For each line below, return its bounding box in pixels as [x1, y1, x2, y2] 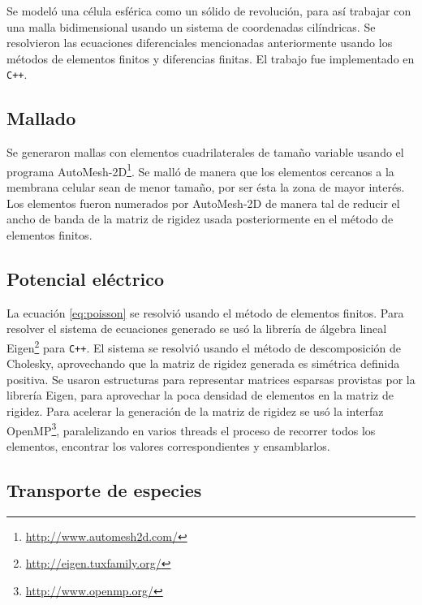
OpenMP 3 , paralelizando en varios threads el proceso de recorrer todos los [6, 419, 376, 439]
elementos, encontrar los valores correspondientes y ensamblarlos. [6, 437, 330, 454]
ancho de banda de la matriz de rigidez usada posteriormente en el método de [6, 210, 394, 227]
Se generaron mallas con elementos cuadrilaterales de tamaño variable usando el [6, 144, 404, 161]
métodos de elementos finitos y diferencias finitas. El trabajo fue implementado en [6, 50, 415, 67]
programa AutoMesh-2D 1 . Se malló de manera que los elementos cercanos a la [6, 160, 394, 179]
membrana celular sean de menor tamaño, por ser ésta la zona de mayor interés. [6, 179, 405, 196]
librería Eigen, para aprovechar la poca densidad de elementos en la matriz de [6, 387, 394, 404]
